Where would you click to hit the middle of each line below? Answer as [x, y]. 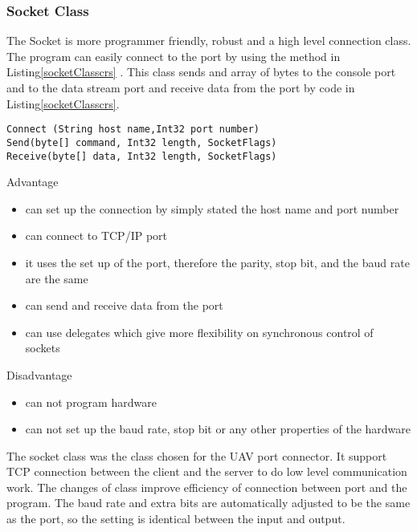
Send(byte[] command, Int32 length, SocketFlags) [142, 142]
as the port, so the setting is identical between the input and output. [176, 519]
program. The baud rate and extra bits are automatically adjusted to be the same [208, 503]
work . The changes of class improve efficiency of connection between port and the [207, 487]
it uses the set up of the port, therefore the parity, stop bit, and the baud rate [217, 262]
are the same [57, 278]
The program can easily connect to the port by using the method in [174, 56]
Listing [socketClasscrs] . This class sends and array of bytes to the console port [201, 72]
